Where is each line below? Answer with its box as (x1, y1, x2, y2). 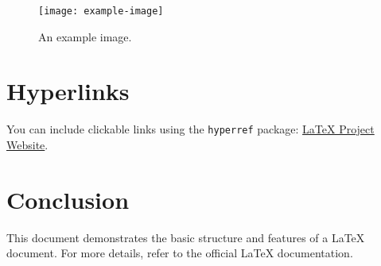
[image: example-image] (38, 6, 164, 17)
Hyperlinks (6, 75, 130, 107)
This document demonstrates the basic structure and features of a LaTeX (6, 229, 365, 245)
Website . (6, 137, 49, 153)
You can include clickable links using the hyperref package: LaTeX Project (6, 121, 375, 137)
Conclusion (6, 183, 130, 215)
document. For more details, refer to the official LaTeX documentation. (6, 245, 353, 261)
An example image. (38, 28, 132, 44)
